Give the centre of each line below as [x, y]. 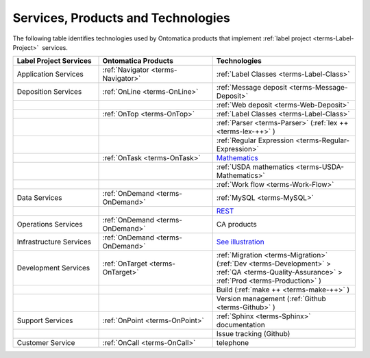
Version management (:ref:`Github [271, 299]
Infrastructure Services [54, 242]
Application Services [50, 74]
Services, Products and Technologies [122, 18]
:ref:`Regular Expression [255, 140]
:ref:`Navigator [126, 70]
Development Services [53, 268]
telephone [233, 343]
